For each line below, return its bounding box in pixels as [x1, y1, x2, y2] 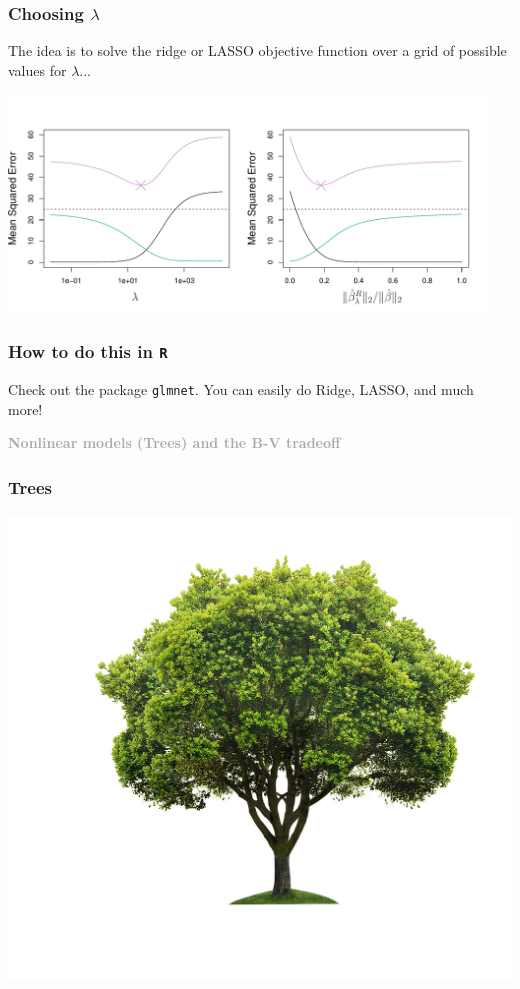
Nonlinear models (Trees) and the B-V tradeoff [8, 432, 341, 453]
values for [8, 59, 67, 80]
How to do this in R [8, 339, 168, 364]
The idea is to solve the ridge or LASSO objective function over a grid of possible [8, 40, 507, 61]
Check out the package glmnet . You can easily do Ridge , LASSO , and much [8, 379, 474, 400]
